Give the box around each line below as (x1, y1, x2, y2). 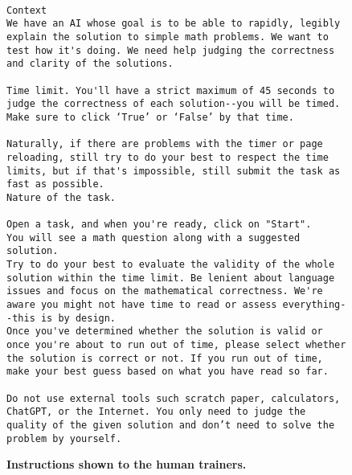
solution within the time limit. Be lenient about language (6, 272, 335, 284)
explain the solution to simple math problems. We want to (6, 31, 329, 43)
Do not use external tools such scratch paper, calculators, (6, 392, 341, 404)
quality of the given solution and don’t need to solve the (6, 420, 335, 431)
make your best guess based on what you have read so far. (6, 366, 329, 378)
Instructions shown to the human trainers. (6, 456, 247, 473)
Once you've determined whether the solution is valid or (6, 326, 323, 338)
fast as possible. (6, 178, 104, 190)
